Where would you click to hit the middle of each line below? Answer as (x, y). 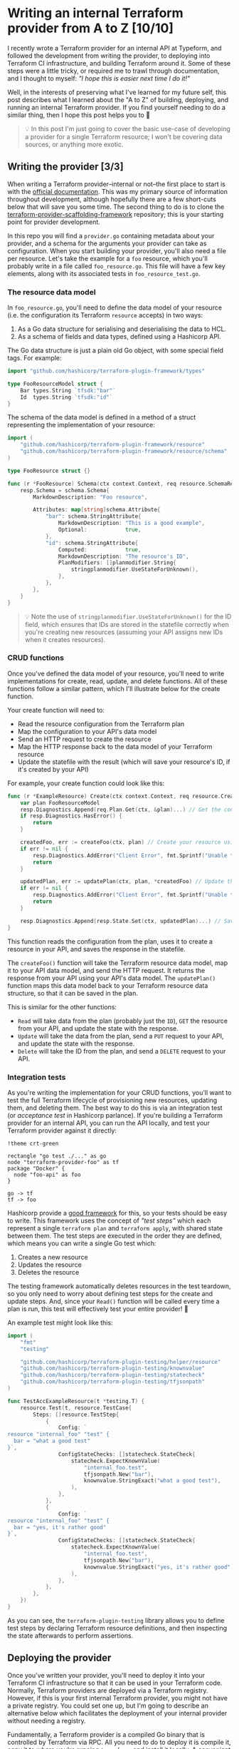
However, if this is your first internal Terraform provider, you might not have (117, 1698)
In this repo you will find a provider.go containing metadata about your (111, 235)
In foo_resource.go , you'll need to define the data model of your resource (115, 307)
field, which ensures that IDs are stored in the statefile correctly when (127, 624)
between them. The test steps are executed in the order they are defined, (115, 1235)
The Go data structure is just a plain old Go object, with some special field (116, 350)
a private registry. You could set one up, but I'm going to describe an (108, 1705)
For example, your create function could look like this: (86, 783)
